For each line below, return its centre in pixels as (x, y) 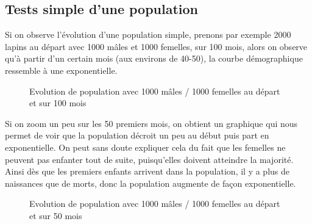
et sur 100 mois (58, 103)
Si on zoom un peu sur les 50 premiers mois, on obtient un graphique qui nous (151, 123)
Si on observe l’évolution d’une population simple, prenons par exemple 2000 (148, 34)
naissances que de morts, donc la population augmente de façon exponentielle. (151, 183)
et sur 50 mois (56, 215)
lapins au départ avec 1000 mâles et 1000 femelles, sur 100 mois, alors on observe (156, 46)
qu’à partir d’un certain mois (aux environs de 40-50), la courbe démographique (154, 58)
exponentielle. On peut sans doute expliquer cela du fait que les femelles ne (145, 147)
